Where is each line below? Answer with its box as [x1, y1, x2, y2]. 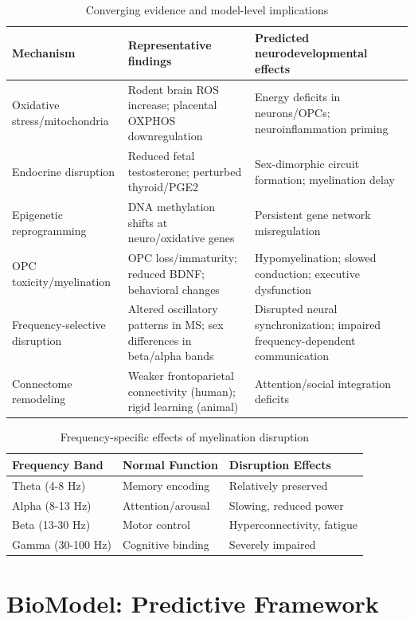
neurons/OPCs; [255, 104, 330, 121]
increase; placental [127, 96, 217, 113]
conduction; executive [255, 264, 360, 281]
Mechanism [12, 45, 76, 61]
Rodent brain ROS [127, 80, 220, 97]
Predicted [255, 29, 310, 45]
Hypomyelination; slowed [255, 249, 377, 266]
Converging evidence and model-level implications [85, 2, 329, 18]
